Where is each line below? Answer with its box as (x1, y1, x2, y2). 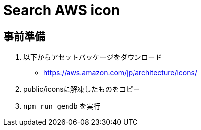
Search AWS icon (3, 2, 120, 19)
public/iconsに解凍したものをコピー (23, 85, 140, 94)
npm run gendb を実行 (23, 102, 101, 111)
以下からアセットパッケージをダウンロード (23, 53, 162, 62)
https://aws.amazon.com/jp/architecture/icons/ (43, 68, 197, 77)
